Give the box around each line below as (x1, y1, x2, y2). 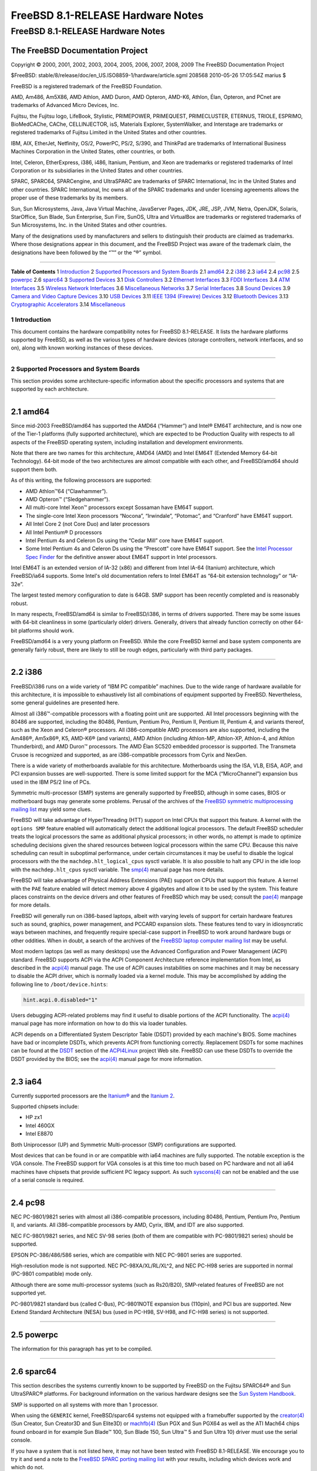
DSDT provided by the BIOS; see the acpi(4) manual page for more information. (11, 1055, 203, 1062)
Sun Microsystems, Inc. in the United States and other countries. (11, 221, 167, 229)
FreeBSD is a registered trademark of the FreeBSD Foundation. (11, 82, 163, 89)
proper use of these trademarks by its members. (11, 194, 129, 201)
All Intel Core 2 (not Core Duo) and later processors (25, 521, 150, 528)
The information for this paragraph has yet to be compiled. (11, 1345, 153, 1352)
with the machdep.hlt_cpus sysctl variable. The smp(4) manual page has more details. (11, 866, 225, 873)
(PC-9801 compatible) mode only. (11, 1270, 93, 1277)
